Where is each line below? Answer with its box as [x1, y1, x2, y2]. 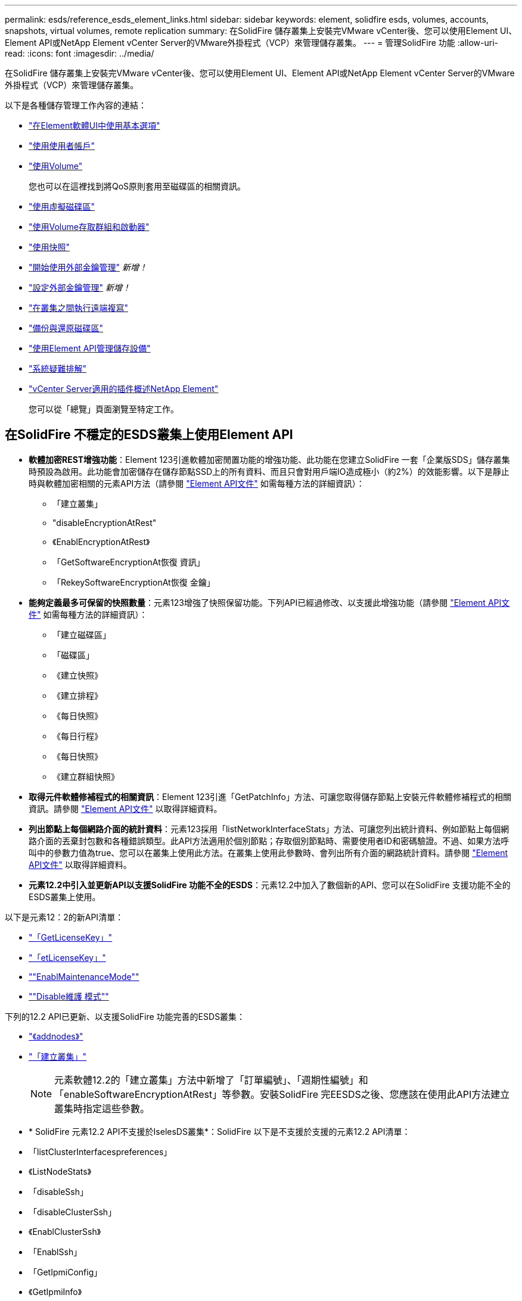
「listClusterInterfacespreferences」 [29, 1146, 172, 1157]
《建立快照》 [52, 670, 102, 680]
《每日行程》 [52, 730, 102, 741]
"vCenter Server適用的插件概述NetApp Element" [29, 384, 219, 394]
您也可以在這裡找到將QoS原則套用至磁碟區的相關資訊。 [29, 181, 246, 191]
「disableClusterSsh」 [29, 1206, 117, 1217]
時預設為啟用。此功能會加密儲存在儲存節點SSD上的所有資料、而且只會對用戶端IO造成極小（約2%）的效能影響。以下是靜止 [29, 466, 509, 477]
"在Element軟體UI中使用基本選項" [29, 120, 160, 130]
